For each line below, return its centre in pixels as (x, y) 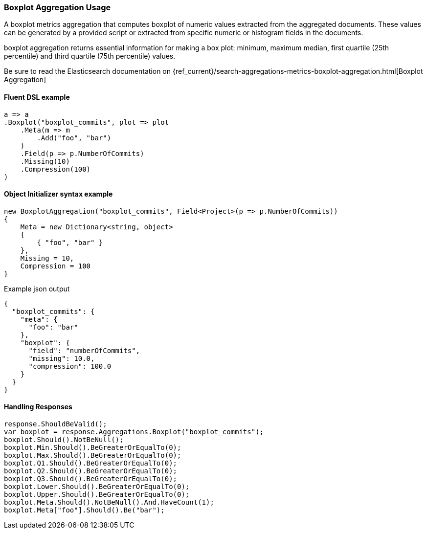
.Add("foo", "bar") (74, 138)
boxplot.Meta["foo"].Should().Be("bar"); (84, 510)
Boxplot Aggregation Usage (57, 7)
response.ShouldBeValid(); (56, 424)
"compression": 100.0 (70, 366)
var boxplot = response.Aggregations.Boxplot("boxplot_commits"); (134, 432)
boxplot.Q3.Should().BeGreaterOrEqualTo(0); (91, 479)
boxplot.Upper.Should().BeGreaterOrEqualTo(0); (97, 495)
